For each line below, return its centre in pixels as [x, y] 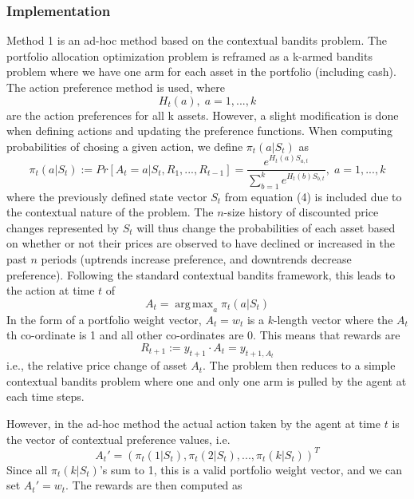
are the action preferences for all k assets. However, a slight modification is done [203, 115]
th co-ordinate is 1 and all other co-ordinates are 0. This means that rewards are [203, 335]
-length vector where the [333, 319]
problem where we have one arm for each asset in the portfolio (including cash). [201, 71]
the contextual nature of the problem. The [110, 212]
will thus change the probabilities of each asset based [266, 227]
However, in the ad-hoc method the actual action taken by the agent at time [193, 424]
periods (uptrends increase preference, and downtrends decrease [196, 259]
